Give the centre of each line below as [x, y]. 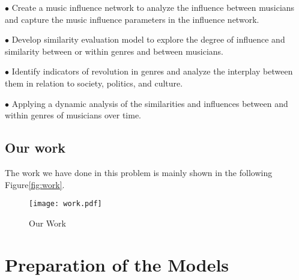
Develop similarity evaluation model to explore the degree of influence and [148, 39]
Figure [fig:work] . [35, 184]
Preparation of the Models [117, 264]
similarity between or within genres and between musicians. [114, 51]
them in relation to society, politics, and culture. [94, 83]
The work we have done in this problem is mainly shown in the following [139, 172]
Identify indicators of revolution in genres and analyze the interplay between [152, 71]
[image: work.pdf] [65, 204]
